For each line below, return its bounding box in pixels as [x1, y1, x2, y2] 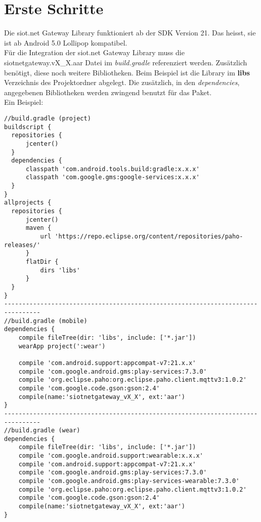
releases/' [4, 241, 40, 249]
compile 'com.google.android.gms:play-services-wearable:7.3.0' [18, 477, 240, 485]
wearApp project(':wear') [18, 342, 106, 350]
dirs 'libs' [40, 266, 80, 274]
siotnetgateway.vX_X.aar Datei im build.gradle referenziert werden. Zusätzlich [4, 57, 247, 67]
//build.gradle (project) [4, 114, 91, 122]
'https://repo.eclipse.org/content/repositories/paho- [55, 233, 243, 240]
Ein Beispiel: [4, 97, 43, 107]
